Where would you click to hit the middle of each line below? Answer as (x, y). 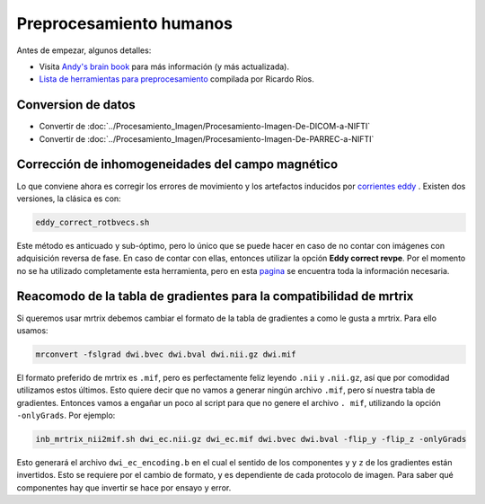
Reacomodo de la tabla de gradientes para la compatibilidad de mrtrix (215, 296)
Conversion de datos (76, 105)
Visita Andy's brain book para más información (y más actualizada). (164, 66)
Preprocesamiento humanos (125, 23)
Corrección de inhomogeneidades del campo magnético (177, 165)
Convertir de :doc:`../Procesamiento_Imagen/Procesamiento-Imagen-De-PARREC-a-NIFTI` (207, 138)
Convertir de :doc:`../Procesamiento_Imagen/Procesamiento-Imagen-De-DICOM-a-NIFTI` (205, 127)
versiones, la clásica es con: (69, 199)
